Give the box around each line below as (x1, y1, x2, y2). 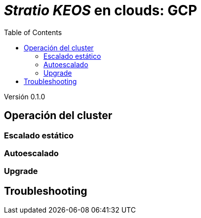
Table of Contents (4, 28, 62, 37)
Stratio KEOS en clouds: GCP (4, 2, 198, 19)
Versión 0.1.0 (4, 92, 45, 101)
